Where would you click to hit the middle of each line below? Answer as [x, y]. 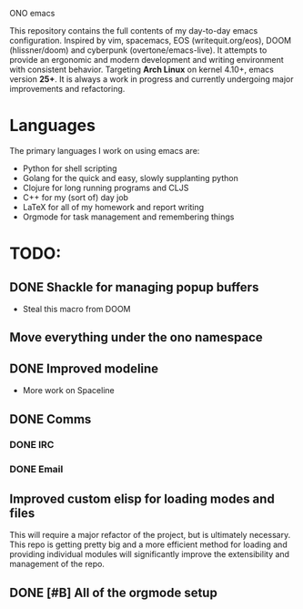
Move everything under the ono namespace [136, 337]
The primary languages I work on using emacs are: [105, 150]
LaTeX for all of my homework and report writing [113, 207]
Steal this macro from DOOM [76, 309]
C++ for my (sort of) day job [76, 197]
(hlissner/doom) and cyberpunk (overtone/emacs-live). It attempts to [138, 50]
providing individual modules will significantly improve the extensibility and [149, 554]
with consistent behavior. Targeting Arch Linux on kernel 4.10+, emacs [142, 69]
